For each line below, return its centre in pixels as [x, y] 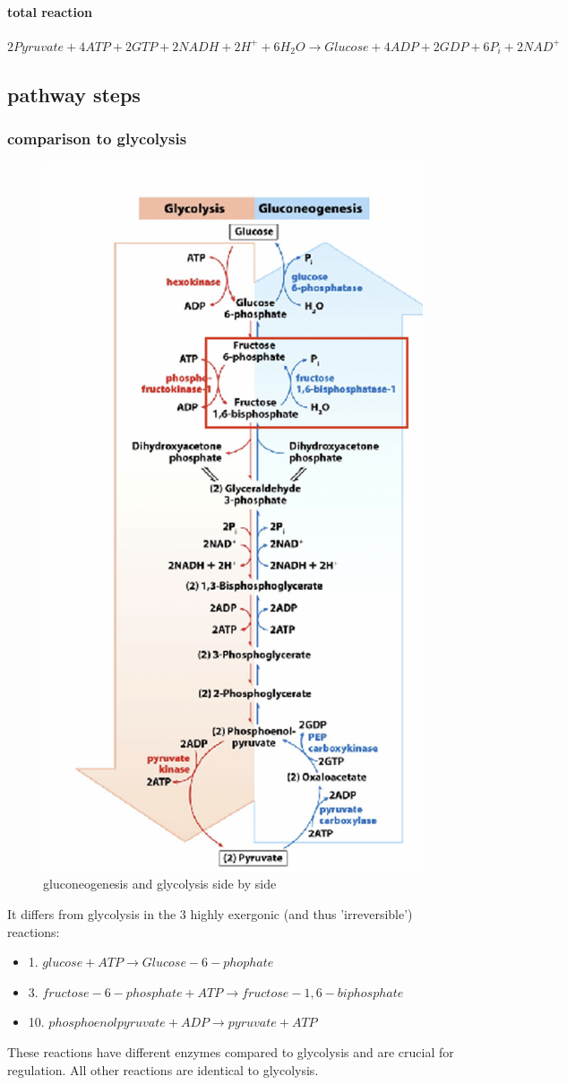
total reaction [50, 11]
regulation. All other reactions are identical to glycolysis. [163, 1069]
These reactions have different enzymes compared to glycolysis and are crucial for [231, 1051]
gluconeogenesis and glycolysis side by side [160, 884]
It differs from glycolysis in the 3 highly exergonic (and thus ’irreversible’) [210, 913]
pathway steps [74, 94]
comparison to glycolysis [97, 139]
